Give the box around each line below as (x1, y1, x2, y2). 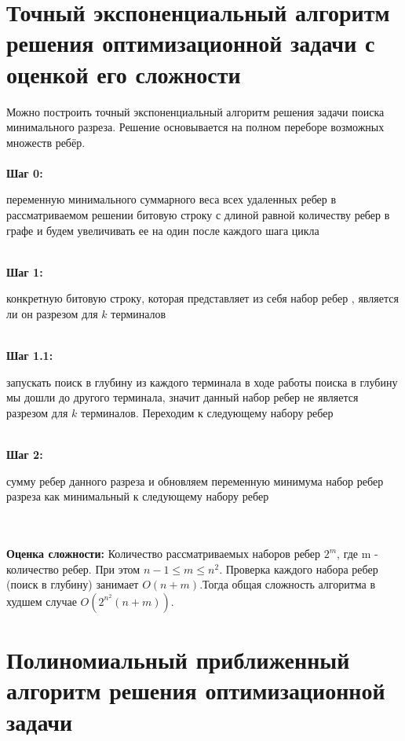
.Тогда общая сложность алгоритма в (199, 576, 376, 592)
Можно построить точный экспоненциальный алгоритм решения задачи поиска (6, 103, 385, 119)
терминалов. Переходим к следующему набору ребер (81, 405, 334, 420)
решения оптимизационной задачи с (6, 27, 375, 59)
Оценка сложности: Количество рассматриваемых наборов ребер (6, 545, 321, 562)
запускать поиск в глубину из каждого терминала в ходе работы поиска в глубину (6, 373, 398, 390)
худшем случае (6, 592, 77, 609)
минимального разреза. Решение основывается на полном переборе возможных (6, 119, 385, 135)
